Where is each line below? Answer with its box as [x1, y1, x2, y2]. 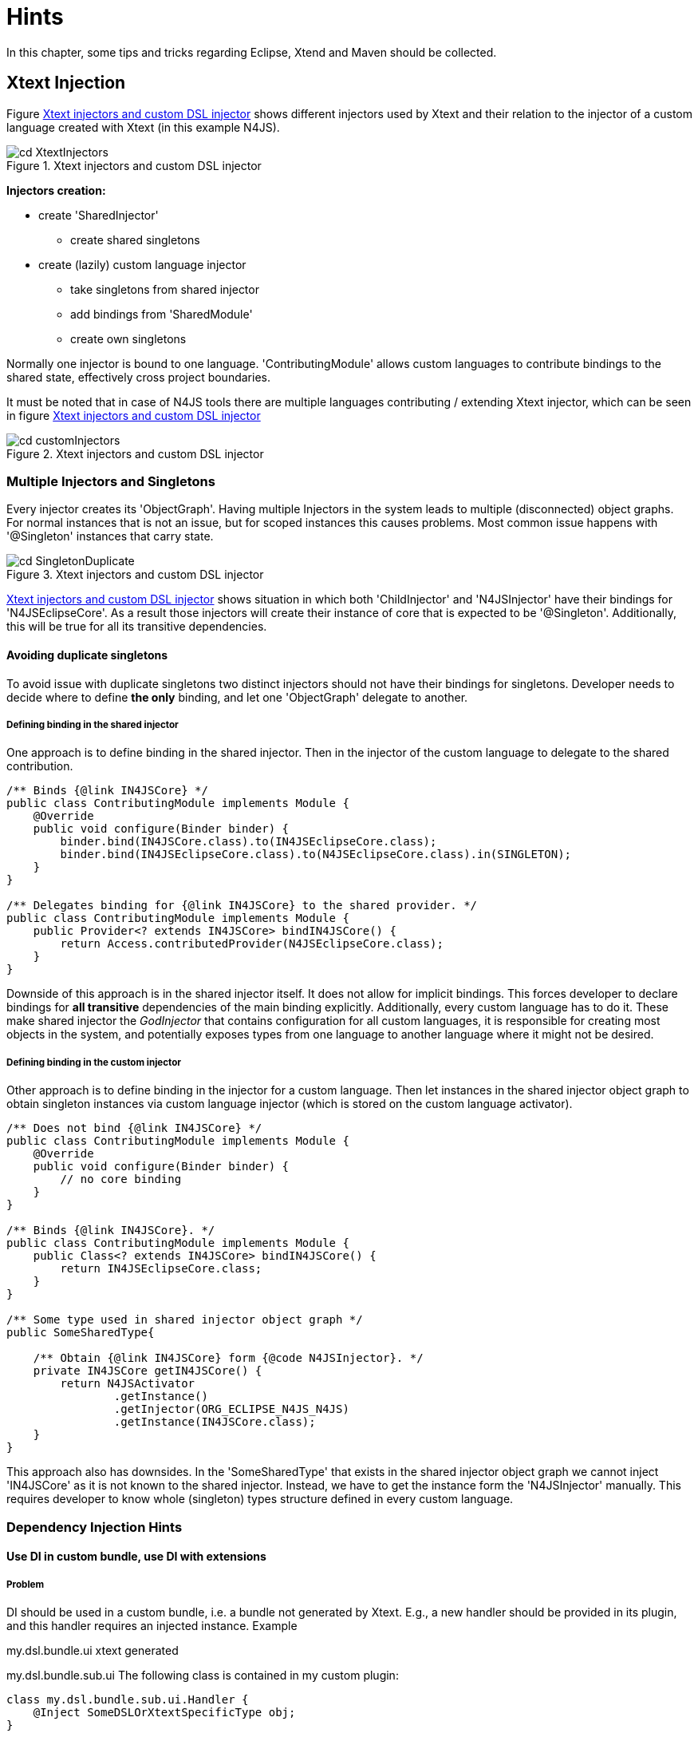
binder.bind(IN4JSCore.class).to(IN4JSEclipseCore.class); [60, 835, 437, 849]
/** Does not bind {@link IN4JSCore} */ [6, 1122, 262, 1135]
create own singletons [70, 331, 187, 346]
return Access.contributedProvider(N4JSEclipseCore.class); [60, 937, 444, 951]
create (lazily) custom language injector [38, 257, 246, 271]
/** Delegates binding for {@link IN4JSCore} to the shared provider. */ [6, 899, 478, 912]
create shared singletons [70, 232, 200, 247]
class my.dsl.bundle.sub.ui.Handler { [6, 1692, 249, 1706]
